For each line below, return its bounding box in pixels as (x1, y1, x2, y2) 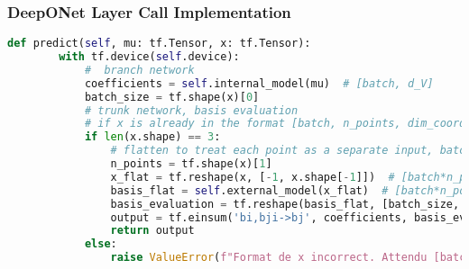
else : (84, 238, 117, 251)
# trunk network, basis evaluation (84, 103, 299, 117)
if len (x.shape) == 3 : (84, 130, 221, 144)
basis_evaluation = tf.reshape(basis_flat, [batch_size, (110, 197, 460, 211)
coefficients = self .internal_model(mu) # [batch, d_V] (84, 76, 434, 90)
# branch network (84, 63, 195, 76)
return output (110, 224, 195, 238)
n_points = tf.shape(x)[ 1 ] (110, 157, 272, 171)
